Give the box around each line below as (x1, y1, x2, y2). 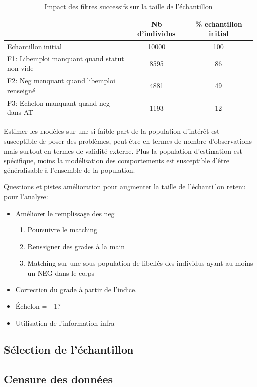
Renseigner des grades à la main (27, 241, 125, 251)
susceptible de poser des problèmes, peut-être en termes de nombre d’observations (4, 136, 252, 146)
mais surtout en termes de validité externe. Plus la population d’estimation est (4, 145, 242, 156)
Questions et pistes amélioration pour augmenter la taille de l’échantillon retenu (4, 181, 246, 192)
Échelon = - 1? (15, 301, 61, 311)
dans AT (7, 107, 34, 117)
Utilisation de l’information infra (15, 317, 115, 328)
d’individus (137, 28, 176, 39)
